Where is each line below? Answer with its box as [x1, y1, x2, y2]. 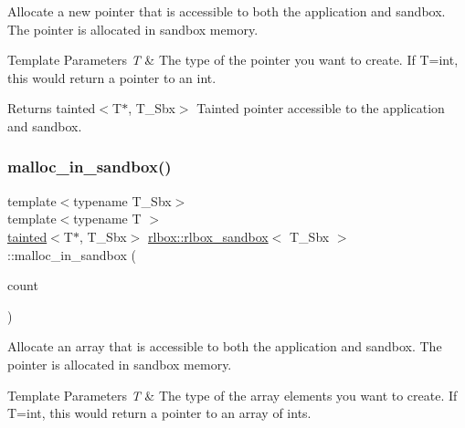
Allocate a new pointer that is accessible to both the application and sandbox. [7, 2, 446, 20]
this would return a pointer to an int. [7, 68, 217, 87]
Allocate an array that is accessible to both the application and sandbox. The [7, 337, 442, 356]
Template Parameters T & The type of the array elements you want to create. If [7, 385, 458, 404]
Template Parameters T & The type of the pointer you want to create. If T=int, [7, 50, 459, 69]
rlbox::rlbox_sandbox [148, 226, 269, 245]
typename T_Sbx [73, 191, 172, 210]
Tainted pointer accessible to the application [196, 99, 445, 118]
